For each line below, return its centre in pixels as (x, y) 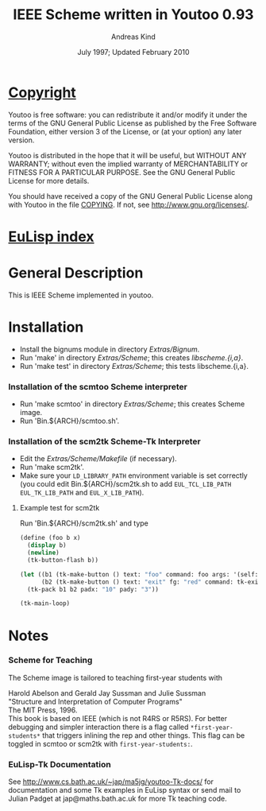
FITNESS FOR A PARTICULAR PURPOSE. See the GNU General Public (122, 172)
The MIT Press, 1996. (43, 710)
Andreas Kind (133, 37)
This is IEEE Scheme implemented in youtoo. (81, 295)
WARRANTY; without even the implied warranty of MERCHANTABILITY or (128, 164)
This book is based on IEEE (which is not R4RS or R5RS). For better (118, 718)
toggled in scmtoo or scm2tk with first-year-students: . (100, 743)
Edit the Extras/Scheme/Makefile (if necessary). (98, 459)
